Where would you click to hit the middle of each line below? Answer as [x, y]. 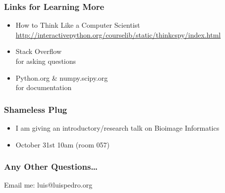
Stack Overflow [39, 51]
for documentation [44, 87]
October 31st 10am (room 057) [62, 144]
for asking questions [46, 61]
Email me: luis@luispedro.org [48, 185]
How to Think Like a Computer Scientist [78, 25]
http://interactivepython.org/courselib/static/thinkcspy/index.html [118, 34]
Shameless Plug [36, 109]
